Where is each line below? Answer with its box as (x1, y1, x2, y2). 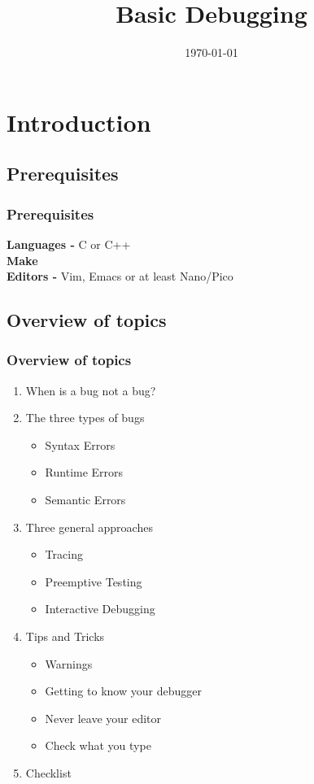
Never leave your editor (45, 709, 162, 726)
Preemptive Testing (45, 573, 142, 590)
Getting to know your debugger (45, 682, 202, 699)
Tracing (45, 546, 83, 563)
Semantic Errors (45, 491, 126, 508)
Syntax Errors (45, 436, 116, 453)
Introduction (7, 105, 151, 138)
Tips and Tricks (25, 628, 105, 645)
